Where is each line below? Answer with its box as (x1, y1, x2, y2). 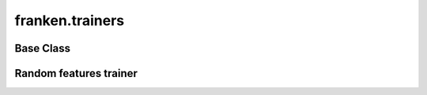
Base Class (14, 42, 71, 55)
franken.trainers (14, 12, 125, 29)
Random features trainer (14, 67, 138, 80)
